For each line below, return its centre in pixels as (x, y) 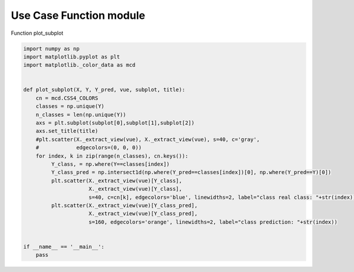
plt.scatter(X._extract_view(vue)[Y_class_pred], (124, 205)
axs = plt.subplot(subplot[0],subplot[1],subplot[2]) (115, 123)
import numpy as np (51, 48)
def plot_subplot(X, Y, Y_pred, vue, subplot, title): (104, 90)
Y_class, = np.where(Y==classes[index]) (110, 164)
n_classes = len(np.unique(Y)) (81, 114)
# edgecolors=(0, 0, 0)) (88, 148)
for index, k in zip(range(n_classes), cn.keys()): (112, 156)
